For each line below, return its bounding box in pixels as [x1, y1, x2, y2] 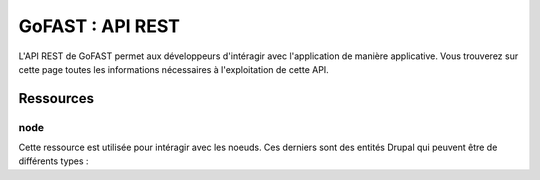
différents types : [18, 155, 89, 167]
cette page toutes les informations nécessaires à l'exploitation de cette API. [18, 63, 329, 75]
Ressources [18, 90, 95, 107]
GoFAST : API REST [18, 15, 180, 37]
